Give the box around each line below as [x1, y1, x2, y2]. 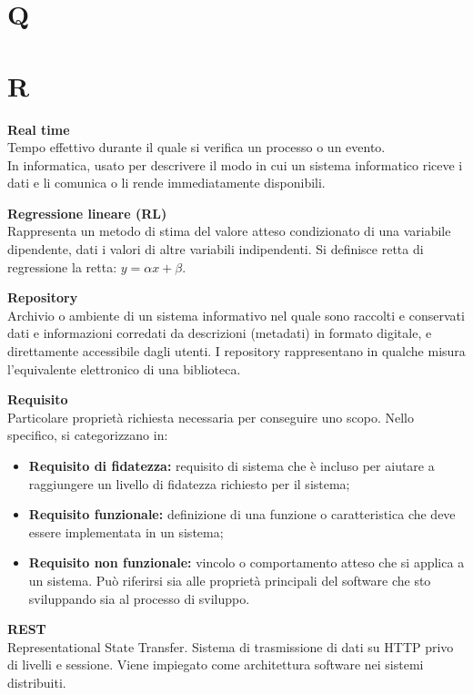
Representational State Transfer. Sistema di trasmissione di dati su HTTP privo [7, 637, 454, 656]
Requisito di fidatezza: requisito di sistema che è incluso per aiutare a [28, 456, 435, 475]
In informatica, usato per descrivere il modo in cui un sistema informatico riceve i [7, 155, 463, 174]
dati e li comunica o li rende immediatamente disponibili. [7, 173, 326, 192]
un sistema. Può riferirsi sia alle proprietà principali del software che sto [28, 570, 431, 589]
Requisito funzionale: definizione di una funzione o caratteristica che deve [28, 505, 456, 524]
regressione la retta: [7, 257, 117, 276]
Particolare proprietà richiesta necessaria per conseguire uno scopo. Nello [7, 407, 414, 426]
